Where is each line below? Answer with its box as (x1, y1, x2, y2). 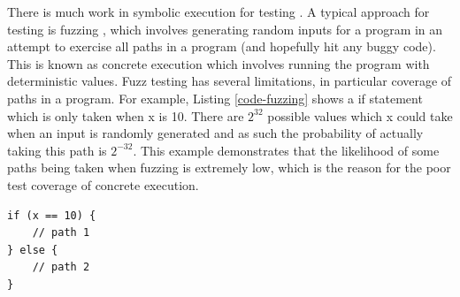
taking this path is (7, 141, 107, 159)
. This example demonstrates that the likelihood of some (133, 141, 440, 159)
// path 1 (32, 226, 90, 240)
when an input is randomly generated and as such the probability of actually (7, 124, 424, 142)
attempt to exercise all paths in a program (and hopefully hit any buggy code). (7, 37, 436, 56)
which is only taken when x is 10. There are (7, 106, 244, 125)
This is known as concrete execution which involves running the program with (7, 54, 430, 72)
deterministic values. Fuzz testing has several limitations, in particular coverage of (7, 72, 452, 90)
